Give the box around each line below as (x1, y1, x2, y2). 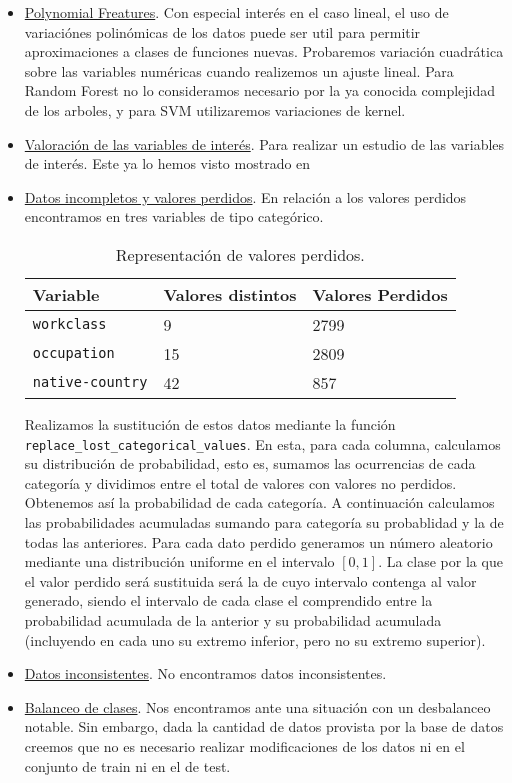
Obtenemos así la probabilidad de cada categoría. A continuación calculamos (24, 492, 495, 513)
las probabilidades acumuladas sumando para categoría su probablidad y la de (24, 511, 504, 532)
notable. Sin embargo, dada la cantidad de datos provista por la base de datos (24, 716, 504, 737)
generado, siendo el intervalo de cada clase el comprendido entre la (24, 590, 433, 611)
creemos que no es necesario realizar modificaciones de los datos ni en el (24, 735, 465, 756)
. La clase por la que (378, 551, 503, 572)
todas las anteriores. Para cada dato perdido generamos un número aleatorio (24, 531, 493, 552)
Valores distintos (163, 282, 297, 306)
